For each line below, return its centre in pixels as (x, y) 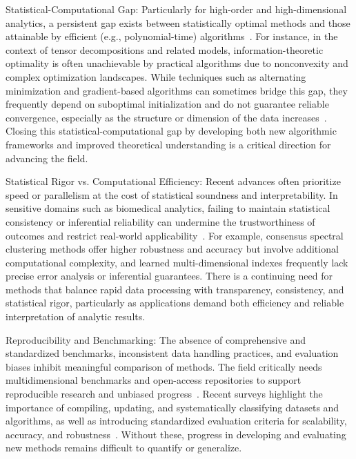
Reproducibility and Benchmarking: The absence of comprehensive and (156, 339)
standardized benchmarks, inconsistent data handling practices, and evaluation (172, 353)
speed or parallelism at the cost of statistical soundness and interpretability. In (172, 194)
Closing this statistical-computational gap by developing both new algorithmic (171, 131)
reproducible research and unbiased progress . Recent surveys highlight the (164, 394)
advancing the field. (47, 158)
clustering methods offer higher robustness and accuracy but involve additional (172, 249)
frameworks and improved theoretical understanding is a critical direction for (168, 144)
